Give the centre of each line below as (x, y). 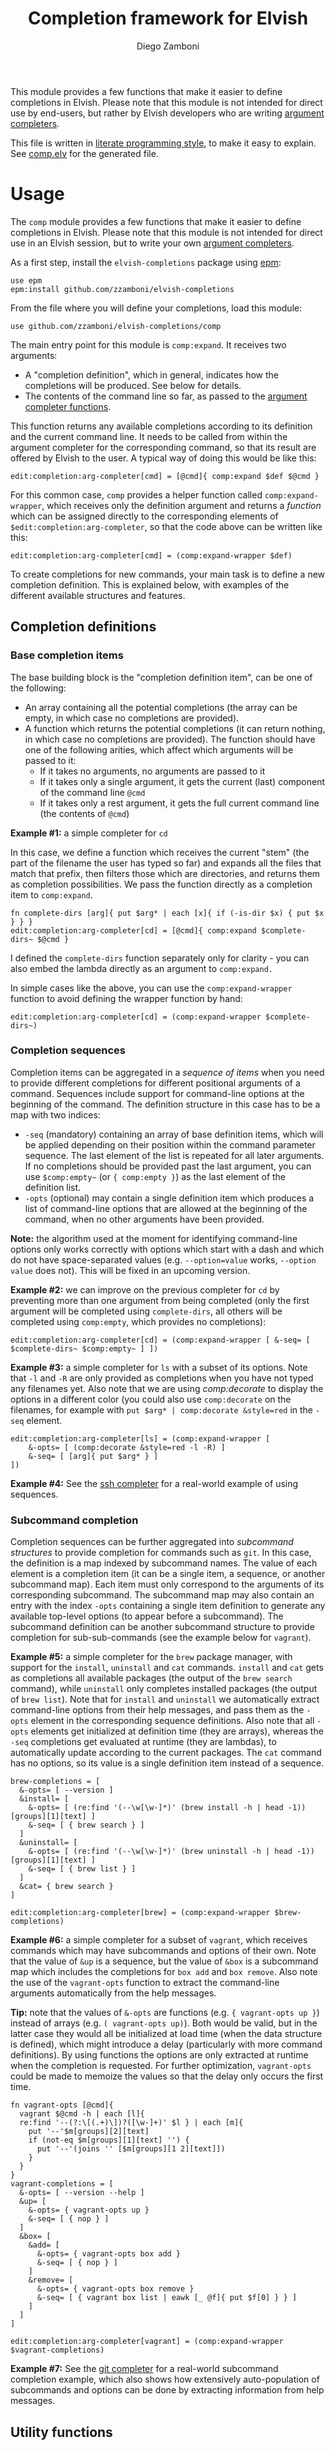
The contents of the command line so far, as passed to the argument (166, 396)
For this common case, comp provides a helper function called (136, 494)
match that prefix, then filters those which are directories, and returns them (165, 873)
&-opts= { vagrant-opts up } (89, 2210)
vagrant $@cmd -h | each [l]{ (82, 2114)
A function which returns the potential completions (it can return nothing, (175, 728)
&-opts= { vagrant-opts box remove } (115, 2289)
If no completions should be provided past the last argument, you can (168, 1166)
